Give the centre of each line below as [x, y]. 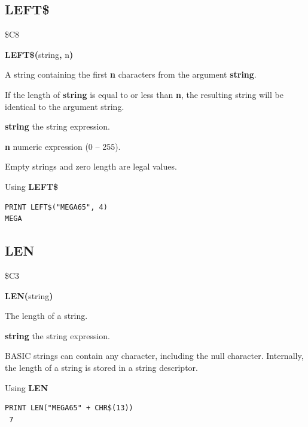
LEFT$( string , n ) [39, 54]
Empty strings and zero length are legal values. [91, 166]
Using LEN [27, 387]
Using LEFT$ [32, 186]
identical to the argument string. [65, 106]
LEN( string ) [29, 295]
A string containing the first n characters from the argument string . [131, 74]
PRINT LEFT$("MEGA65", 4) [56, 207]
